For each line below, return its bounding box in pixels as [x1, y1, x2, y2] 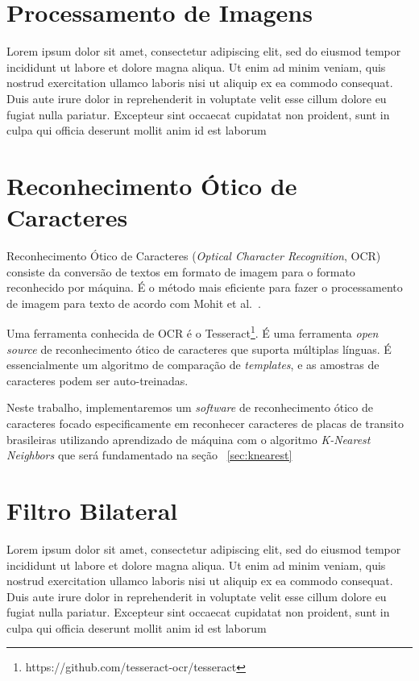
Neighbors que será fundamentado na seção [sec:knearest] [6, 446, 292, 463]
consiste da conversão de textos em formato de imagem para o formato [6, 263, 355, 280]
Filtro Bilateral [6, 493, 178, 526]
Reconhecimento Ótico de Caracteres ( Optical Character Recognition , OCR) [6, 247, 381, 264]
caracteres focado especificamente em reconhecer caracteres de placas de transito [6, 415, 404, 431]
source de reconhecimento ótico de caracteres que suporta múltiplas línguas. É [6, 340, 392, 357]
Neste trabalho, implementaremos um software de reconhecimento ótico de [6, 399, 373, 416]
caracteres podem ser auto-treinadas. [6, 372, 189, 388]
